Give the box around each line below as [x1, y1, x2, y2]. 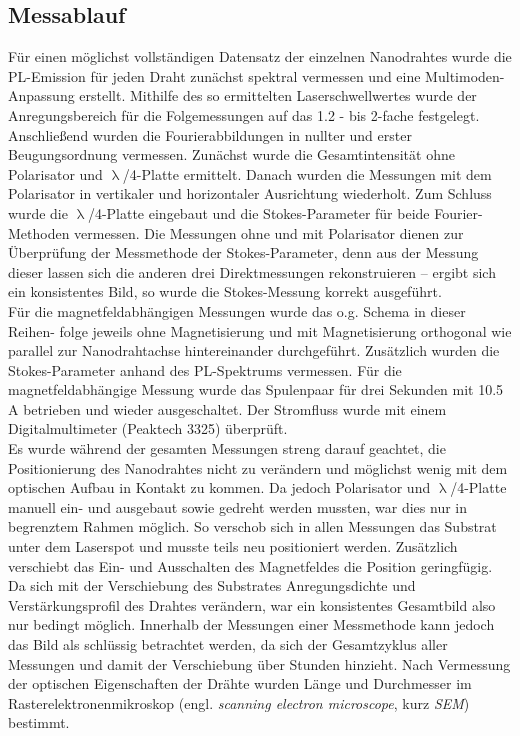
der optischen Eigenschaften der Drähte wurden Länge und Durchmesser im [8, 673, 472, 694]
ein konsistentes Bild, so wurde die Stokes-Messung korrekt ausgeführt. [8, 281, 442, 302]
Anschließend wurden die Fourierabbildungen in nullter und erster [8, 124, 412, 145]
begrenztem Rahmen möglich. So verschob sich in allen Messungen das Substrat [8, 516, 497, 537]
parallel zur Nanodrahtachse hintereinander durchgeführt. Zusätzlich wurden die [8, 340, 500, 361]
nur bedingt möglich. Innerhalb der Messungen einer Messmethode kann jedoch [8, 614, 495, 635]
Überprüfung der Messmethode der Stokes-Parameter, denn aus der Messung [8, 242, 479, 263]
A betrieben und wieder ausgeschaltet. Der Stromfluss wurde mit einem [8, 398, 447, 419]
